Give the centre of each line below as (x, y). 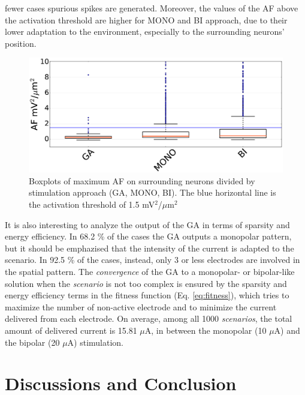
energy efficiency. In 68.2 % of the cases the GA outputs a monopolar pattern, (148, 236)
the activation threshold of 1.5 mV (92, 204)
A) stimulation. (95, 342)
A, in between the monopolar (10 (206, 330)
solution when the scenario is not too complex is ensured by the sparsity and (146, 283)
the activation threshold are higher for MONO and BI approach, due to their (146, 20)
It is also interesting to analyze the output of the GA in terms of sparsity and (147, 224)
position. (21, 43)
